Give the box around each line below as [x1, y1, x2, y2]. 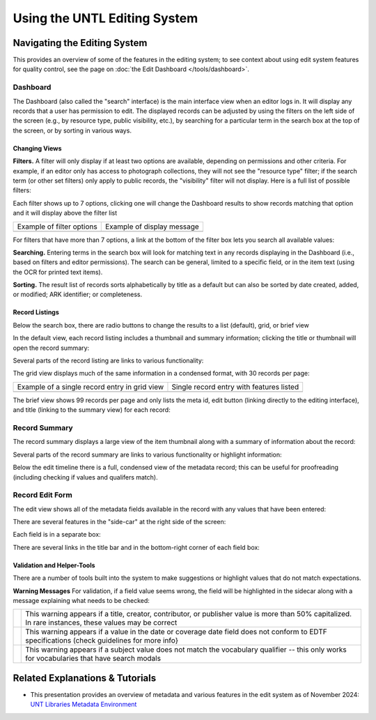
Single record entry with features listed [171, 382, 299, 392]
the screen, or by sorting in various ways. [13, 126, 132, 135]
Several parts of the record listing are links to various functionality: [13, 356, 204, 365]
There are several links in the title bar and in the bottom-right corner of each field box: [13, 543, 260, 551]
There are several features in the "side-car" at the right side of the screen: [13, 518, 226, 526]
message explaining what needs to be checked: [13, 596, 150, 604]
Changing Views [13, 144, 62, 153]
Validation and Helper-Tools [13, 561, 95, 569]
